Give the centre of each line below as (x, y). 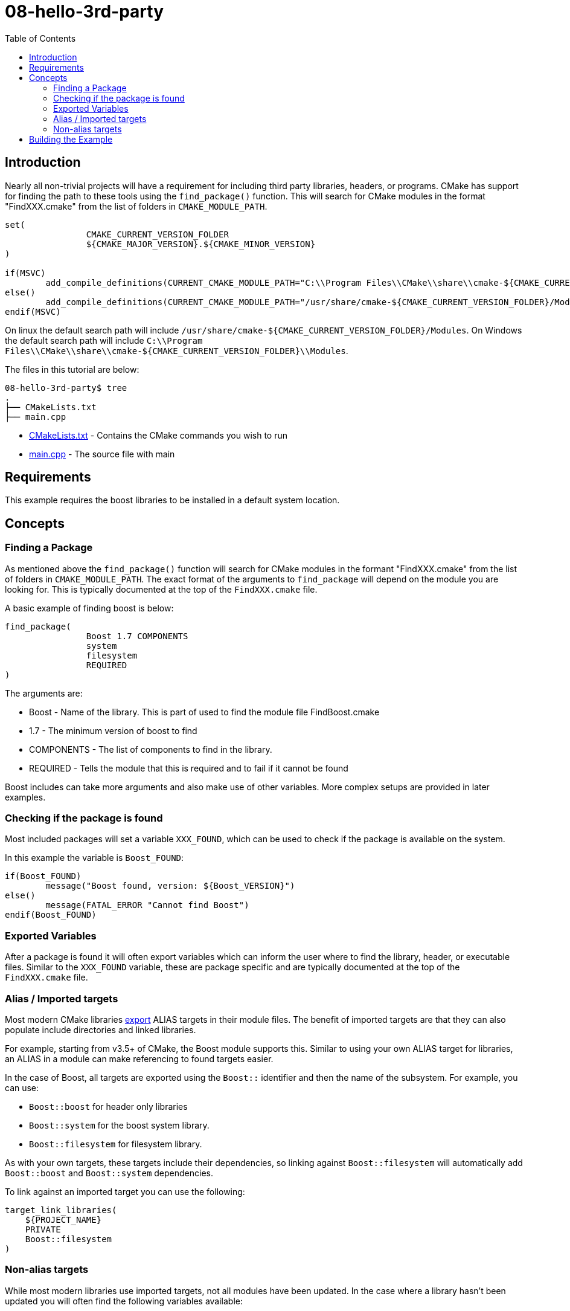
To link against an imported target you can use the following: (125, 1191)
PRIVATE (43, 1229)
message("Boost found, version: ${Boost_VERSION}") (170, 886)
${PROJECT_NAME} (63, 1219)
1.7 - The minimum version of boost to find (113, 730)
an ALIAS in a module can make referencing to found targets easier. (139, 1058)
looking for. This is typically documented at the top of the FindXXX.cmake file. (161, 589)
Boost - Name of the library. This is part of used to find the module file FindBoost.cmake (204, 712)
